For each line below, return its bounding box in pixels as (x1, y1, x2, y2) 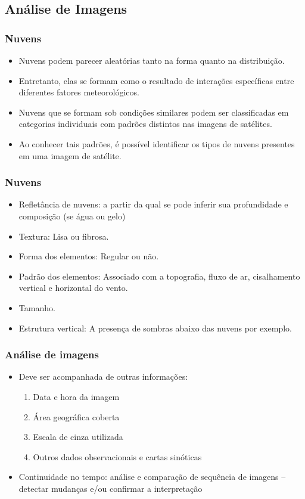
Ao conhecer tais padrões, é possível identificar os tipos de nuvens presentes (18, 137, 295, 150)
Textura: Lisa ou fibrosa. (18, 230, 109, 242)
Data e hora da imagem (33, 390, 120, 402)
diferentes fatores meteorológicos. (18, 86, 139, 98)
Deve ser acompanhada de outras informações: (18, 370, 188, 383)
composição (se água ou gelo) (18, 209, 126, 222)
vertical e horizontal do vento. (18, 281, 128, 294)
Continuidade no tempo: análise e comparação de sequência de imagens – (18, 470, 286, 483)
